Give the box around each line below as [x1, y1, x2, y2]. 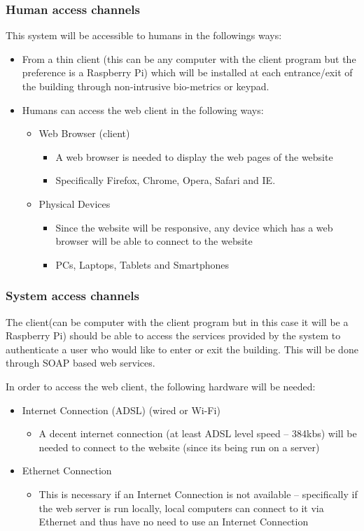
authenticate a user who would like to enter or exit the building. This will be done [6, 341, 358, 356]
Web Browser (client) [38, 126, 130, 141]
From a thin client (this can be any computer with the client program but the [22, 51, 356, 66]
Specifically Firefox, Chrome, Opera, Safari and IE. [55, 173, 276, 187]
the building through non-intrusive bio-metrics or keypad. [22, 79, 269, 93]
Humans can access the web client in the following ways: [22, 102, 264, 117]
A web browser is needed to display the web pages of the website [55, 149, 333, 164]
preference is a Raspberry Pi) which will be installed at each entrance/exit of [22, 65, 353, 80]
